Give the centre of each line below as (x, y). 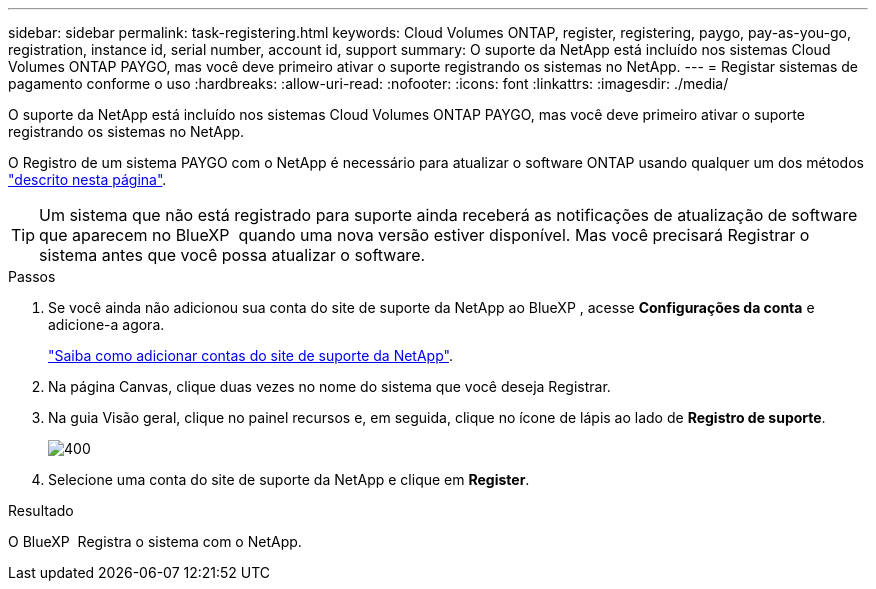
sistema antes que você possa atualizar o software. (232, 255)
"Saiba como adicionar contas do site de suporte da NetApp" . (250, 355)
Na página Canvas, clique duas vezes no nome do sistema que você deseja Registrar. (329, 386)
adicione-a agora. (106, 324)
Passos (32, 276)
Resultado (41, 510)
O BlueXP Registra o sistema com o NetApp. (155, 541)
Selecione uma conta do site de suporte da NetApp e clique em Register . (289, 479)
